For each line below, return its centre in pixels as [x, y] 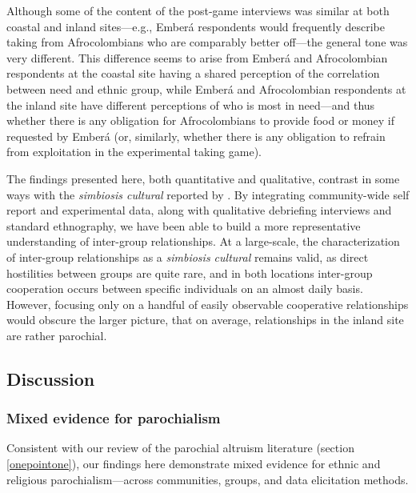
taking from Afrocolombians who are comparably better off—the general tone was [207, 42]
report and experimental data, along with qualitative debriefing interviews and [199, 210]
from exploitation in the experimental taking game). [134, 152]
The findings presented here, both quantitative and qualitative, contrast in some [203, 178]
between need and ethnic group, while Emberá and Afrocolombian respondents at [206, 88]
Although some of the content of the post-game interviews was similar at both [198, 10]
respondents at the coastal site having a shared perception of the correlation [193, 73]
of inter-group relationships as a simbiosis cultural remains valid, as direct [188, 257]
